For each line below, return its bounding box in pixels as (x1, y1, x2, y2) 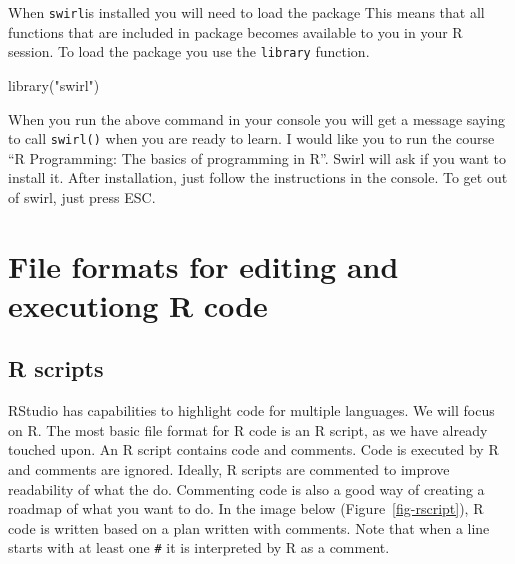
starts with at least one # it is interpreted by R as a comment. (8, 537, 390, 558)
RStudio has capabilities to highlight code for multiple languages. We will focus (8, 400, 495, 421)
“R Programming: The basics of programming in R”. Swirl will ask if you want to (8, 147, 507, 168)
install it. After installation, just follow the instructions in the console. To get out (8, 167, 508, 188)
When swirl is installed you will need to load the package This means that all (8, 2, 485, 22)
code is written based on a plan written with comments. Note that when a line (8, 517, 490, 538)
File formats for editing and (8, 245, 399, 286)
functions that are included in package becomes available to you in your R (8, 21, 463, 42)
